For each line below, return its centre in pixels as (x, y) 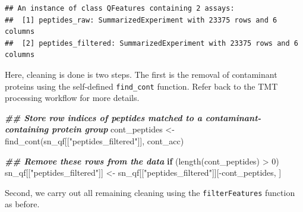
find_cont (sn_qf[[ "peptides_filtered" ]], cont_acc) (94, 141)
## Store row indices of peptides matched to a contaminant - (133, 117)
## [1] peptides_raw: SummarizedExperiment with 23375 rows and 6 (141, 20)
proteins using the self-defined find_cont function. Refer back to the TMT (141, 86)
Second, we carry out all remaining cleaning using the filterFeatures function (150, 192)
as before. (22, 204)
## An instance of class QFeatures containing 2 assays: (120, 8)
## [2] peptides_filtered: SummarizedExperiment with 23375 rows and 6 (151, 43)
